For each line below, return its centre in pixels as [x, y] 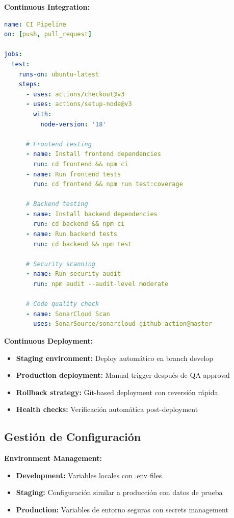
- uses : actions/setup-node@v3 [79, 104]
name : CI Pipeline [35, 24]
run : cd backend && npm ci [79, 224]
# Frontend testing [59, 144]
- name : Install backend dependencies [92, 214]
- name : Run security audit [73, 274]
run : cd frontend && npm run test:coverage [108, 184]
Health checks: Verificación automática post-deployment [107, 409]
